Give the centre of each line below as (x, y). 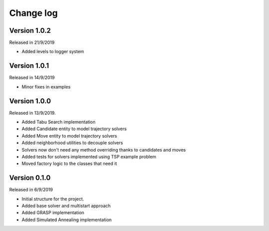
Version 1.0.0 (30, 101)
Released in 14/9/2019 (32, 77)
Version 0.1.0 (30, 178)
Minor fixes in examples (46, 86)
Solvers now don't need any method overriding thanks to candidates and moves (104, 150)
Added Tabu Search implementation (59, 122)
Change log (34, 13)
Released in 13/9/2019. (32, 113)
